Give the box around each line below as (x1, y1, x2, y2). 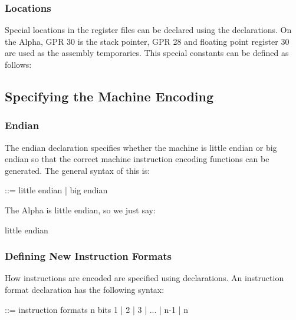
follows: (5, 58, 32, 70)
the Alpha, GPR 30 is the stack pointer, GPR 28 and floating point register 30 (5, 35, 290, 47)
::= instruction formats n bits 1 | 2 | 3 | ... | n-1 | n (5, 303, 189, 315)
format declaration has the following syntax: (5, 283, 165, 295)
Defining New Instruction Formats (5, 249, 172, 263)
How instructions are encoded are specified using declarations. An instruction (5, 272, 284, 284)
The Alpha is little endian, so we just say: (5, 203, 156, 216)
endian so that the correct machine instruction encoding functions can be (5, 153, 269, 165)
